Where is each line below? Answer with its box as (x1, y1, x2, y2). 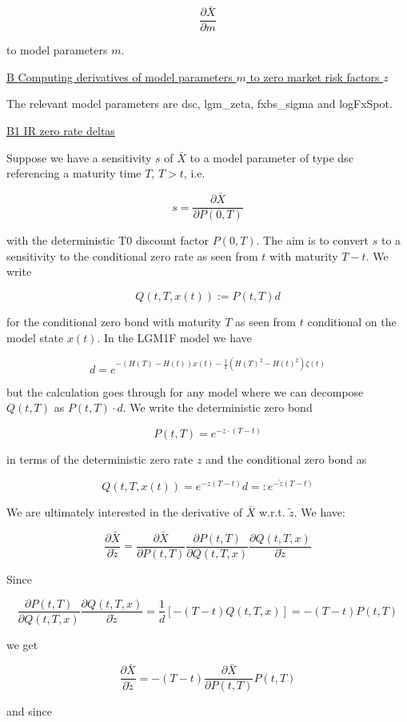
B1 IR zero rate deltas (6, 122, 115, 139)
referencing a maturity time (6, 165, 142, 181)
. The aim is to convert (256, 232, 369, 249)
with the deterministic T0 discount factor (6, 232, 209, 249)
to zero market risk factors (249, 68, 380, 85)
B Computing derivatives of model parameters (6, 68, 233, 85)
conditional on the (307, 313, 397, 329)
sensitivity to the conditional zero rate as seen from (6, 247, 258, 264)
